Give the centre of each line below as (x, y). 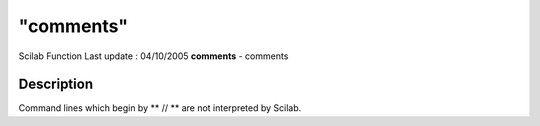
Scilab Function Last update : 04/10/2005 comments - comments (153, 56)
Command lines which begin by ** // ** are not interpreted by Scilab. (160, 108)
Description (56, 84)
